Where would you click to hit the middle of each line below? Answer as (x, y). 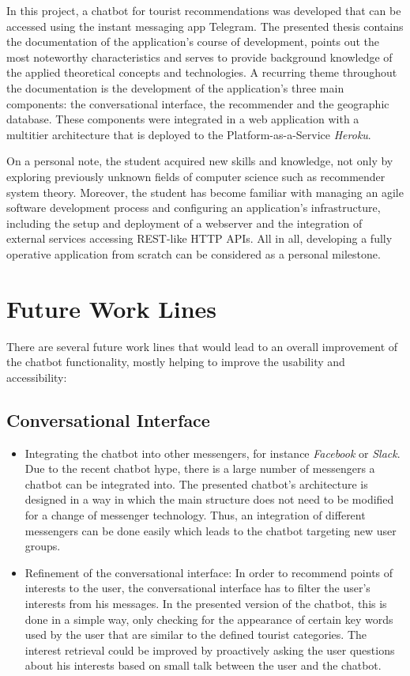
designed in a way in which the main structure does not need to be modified (209, 499)
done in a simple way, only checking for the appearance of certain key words (209, 619)
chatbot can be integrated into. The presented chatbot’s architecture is (196, 483)
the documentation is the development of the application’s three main (175, 87)
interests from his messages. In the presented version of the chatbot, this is (206, 603)
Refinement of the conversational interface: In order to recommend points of (209, 572)
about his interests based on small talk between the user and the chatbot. (203, 665)
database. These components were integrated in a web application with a (183, 119)
